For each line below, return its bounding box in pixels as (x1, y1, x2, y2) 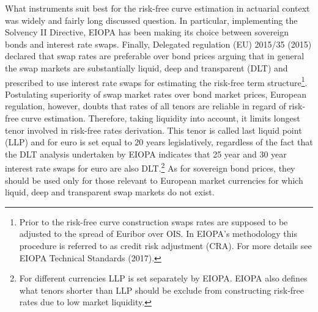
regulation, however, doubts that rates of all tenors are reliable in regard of (5, 100, 286, 112)
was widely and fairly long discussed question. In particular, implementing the (5, 13, 298, 26)
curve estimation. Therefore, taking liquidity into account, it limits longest (21, 112, 300, 124)
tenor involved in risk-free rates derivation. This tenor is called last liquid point (5, 123, 302, 136)
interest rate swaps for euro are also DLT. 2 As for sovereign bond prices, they (5, 160, 295, 175)
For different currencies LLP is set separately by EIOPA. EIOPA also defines (19, 272, 308, 285)
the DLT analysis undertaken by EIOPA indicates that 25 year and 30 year (5, 147, 287, 160)
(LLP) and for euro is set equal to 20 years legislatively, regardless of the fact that (5, 136, 313, 148)
